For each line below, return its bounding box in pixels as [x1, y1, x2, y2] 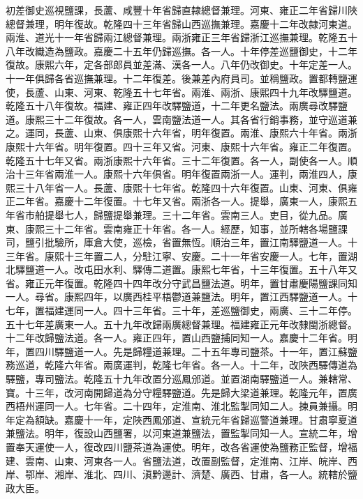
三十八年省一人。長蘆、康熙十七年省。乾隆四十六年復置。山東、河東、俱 [15, 180, 348, 194]
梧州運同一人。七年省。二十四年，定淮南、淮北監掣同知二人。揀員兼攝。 [15, 399, 348, 413]
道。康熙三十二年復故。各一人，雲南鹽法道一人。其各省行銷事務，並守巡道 [6, 112, 348, 126]
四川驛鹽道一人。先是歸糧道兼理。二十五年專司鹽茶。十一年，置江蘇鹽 [34, 344, 357, 358]
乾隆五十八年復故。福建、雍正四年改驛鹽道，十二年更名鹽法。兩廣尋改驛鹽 [6, 98, 348, 113]
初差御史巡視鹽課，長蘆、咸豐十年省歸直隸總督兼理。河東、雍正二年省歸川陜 [6, 3, 357, 17]
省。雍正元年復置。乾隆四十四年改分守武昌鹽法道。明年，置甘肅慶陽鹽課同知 [6, 275, 357, 290]
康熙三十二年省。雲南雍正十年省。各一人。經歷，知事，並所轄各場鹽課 [24, 221, 348, 236]
